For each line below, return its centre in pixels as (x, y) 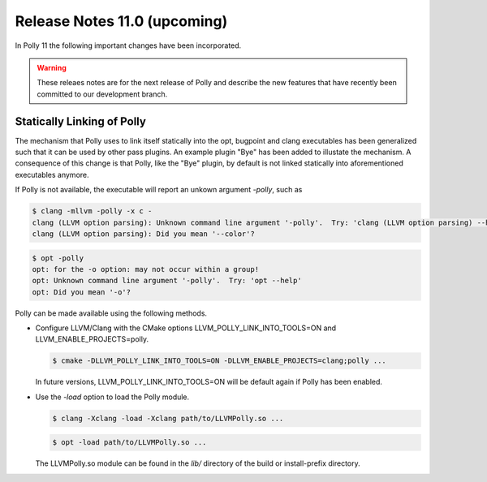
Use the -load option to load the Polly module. (112, 397)
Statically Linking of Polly (80, 121)
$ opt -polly (58, 258)
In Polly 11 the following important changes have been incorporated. (128, 45)
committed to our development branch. (102, 94)
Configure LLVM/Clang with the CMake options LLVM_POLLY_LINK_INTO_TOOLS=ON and (186, 328)
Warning (52, 67)
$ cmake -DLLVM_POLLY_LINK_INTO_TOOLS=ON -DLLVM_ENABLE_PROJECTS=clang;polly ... (220, 361)
